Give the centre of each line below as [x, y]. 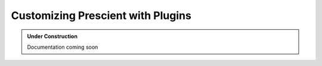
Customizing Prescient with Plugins [101, 15]
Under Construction [52, 36]
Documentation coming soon [63, 47]
